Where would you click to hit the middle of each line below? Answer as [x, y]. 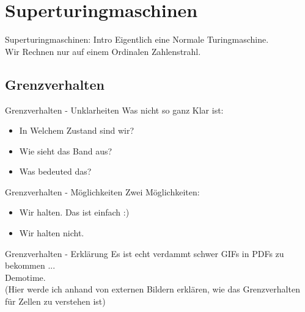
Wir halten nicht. [52, 233]
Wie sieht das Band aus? [66, 151]
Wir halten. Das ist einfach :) [74, 212]
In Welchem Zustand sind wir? [77, 130]
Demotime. [25, 277]
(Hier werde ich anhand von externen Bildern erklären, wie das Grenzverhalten [152, 289]
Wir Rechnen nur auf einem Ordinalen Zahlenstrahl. [103, 51]
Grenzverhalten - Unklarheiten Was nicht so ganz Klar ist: [114, 110]
